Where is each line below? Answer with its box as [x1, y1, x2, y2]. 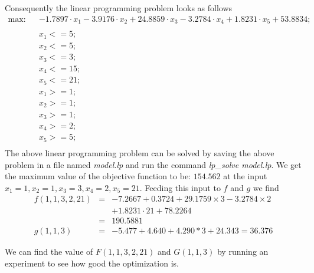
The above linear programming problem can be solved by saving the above [5, 146, 274, 159]
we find [253, 181, 279, 193]
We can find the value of [5, 245, 93, 258]
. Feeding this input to [139, 181, 221, 193]
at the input [223, 170, 267, 182]
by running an [217, 245, 269, 258]
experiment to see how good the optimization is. [5, 257, 179, 269]
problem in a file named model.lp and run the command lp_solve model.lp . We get [5, 158, 302, 170]
